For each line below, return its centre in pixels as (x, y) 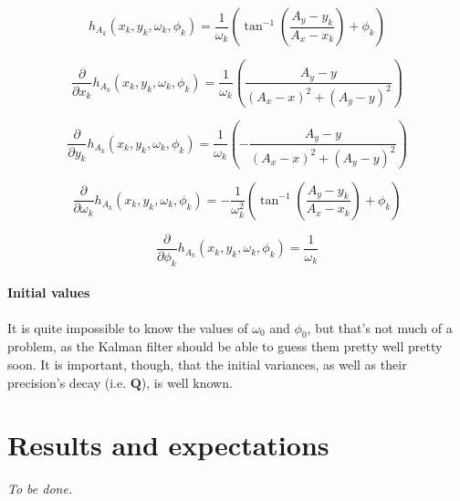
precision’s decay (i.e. (67, 382)
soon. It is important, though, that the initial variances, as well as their (207, 364)
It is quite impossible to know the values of (128, 327)
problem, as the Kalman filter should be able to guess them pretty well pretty (225, 346)
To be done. (40, 489)
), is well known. (187, 382)
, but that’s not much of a (380, 327)
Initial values (49, 292)
